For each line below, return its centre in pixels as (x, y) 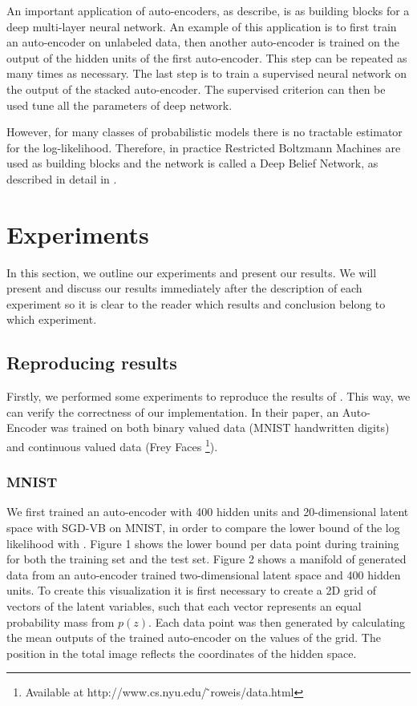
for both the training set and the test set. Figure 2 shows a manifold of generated (206, 559)
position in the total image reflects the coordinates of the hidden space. (182, 653)
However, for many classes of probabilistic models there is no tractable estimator (204, 132)
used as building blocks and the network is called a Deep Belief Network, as (192, 163)
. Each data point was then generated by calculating (277, 621)
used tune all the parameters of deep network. (119, 105)
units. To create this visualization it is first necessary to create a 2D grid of (191, 590)
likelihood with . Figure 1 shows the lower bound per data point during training (203, 543)
